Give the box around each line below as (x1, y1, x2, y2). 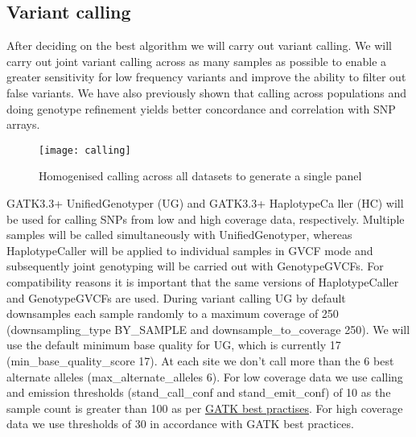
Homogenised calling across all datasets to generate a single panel (39, 167, 362, 184)
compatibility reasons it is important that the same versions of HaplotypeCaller (6, 273, 399, 290)
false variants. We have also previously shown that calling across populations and (6, 84, 406, 101)
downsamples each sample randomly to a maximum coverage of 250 (6, 305, 339, 322)
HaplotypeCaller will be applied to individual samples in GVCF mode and (6, 241, 373, 258)
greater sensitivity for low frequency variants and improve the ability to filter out (6, 68, 406, 85)
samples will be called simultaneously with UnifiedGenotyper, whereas (6, 226, 352, 243)
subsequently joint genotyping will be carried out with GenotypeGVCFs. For (6, 258, 384, 274)
